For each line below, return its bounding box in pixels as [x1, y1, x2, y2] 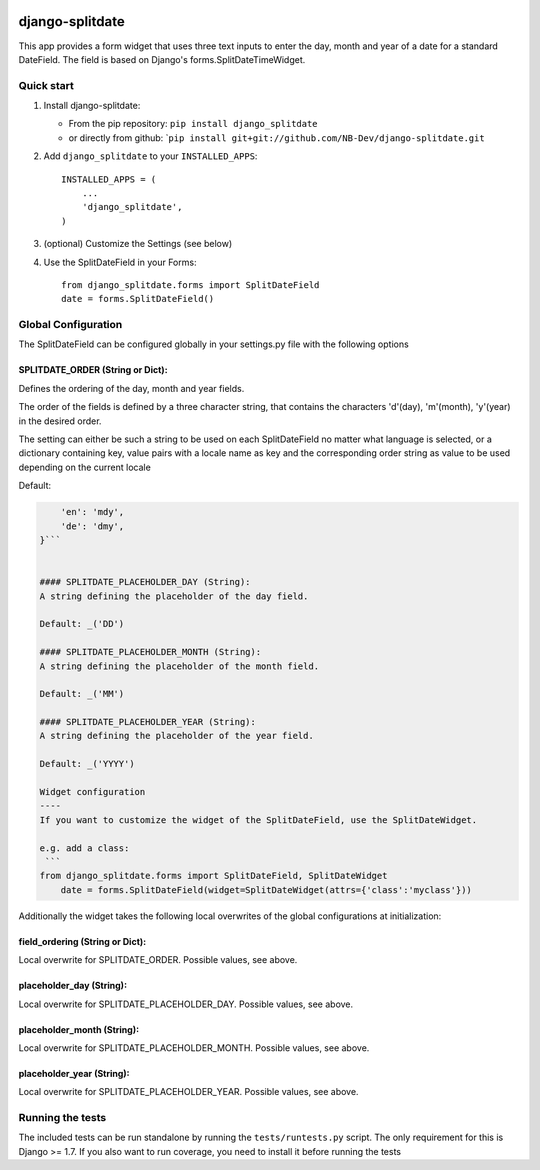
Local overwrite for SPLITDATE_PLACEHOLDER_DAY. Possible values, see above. [18, 998, 354, 1010]
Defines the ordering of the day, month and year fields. [18, 382, 245, 394]
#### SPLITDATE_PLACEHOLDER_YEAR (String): [39, 716, 257, 728]
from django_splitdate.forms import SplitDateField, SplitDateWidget [39, 870, 388, 882]
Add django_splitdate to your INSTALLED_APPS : [43, 150, 258, 162]
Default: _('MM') [39, 688, 125, 700]
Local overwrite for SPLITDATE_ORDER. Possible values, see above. [18, 954, 298, 966]
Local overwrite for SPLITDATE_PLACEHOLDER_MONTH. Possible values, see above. [18, 1041, 370, 1054]
